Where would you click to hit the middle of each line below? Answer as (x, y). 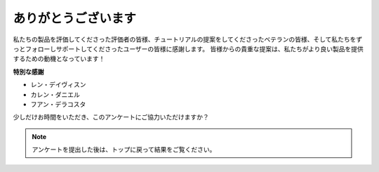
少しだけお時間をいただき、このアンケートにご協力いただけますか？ (111, 117)
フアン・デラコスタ (58, 104)
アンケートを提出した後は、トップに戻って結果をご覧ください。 (124, 150)
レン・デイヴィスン (58, 85)
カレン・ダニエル (55, 94)
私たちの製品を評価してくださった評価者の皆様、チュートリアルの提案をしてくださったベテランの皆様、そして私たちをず (188, 39)
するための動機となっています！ (59, 59)
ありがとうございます (75, 18)
